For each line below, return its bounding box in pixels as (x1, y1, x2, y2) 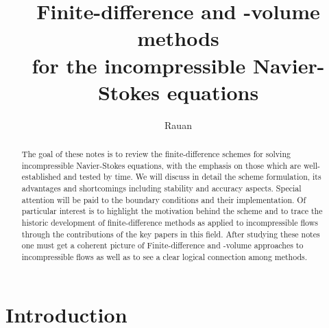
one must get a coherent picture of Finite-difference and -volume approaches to (21, 239, 304, 251)
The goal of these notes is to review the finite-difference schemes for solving (21, 148, 291, 160)
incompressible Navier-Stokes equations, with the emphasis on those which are (21, 159, 301, 171)
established (21, 171, 61, 183)
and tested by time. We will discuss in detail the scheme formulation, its (63, 171, 321, 183)
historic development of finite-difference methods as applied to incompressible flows (21, 217, 318, 229)
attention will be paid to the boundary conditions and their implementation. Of (21, 194, 306, 205)
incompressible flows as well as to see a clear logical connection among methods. (21, 250, 308, 262)
